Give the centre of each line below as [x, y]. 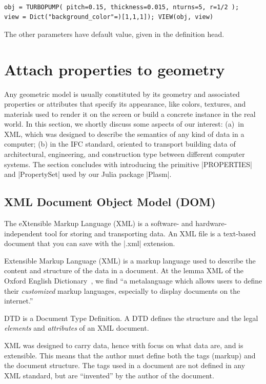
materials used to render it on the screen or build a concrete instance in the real [130, 114]
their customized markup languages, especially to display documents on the [122, 290]
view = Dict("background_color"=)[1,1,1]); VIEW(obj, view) [109, 17]
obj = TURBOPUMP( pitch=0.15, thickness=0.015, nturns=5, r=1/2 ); [122, 7]
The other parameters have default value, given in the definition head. [114, 34]
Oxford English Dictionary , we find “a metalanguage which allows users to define [133, 281]
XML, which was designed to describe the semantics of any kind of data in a [124, 134]
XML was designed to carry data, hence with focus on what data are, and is [124, 345]
